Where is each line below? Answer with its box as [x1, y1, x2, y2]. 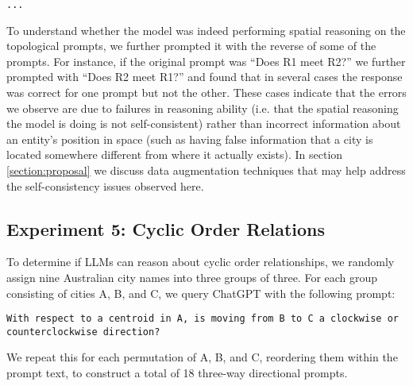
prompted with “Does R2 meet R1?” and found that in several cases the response [6, 68, 403, 85]
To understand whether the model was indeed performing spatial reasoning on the [6, 21, 406, 38]
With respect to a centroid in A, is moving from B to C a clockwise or [6, 313, 399, 325]
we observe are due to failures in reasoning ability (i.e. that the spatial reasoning [6, 99, 399, 116]
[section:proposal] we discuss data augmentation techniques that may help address [6, 162, 406, 178]
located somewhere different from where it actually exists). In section [6, 146, 343, 163]
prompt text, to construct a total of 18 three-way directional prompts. [6, 365, 348, 381]
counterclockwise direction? [6, 326, 160, 338]
